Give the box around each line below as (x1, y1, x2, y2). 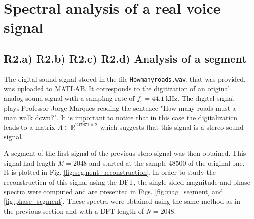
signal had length (4, 157, 56, 168)
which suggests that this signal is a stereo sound (100, 122, 244, 132)
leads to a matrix (4, 122, 55, 132)
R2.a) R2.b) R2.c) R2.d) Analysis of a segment (4, 50, 247, 66)
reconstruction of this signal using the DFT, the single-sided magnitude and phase (4, 176, 250, 187)
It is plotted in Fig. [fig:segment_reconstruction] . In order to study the (4, 167, 216, 177)
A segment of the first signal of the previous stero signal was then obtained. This (4, 147, 246, 158)
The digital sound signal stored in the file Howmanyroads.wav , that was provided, (4, 73, 246, 84)
